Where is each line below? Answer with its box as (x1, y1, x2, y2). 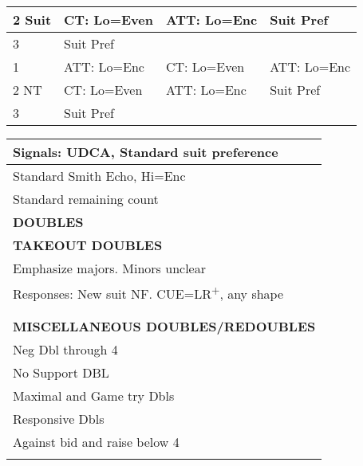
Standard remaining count (13, 190, 159, 208)
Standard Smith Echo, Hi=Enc (13, 166, 186, 185)
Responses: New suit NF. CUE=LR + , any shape (13, 282, 284, 303)
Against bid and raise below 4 (13, 433, 180, 452)
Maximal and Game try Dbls (13, 386, 175, 405)
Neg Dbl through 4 (13, 340, 118, 359)
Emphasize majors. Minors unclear (13, 259, 206, 277)
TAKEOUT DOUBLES (13, 236, 163, 254)
